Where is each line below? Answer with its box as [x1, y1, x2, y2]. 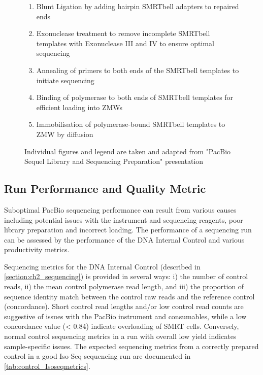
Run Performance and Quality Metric [4, 181, 206, 196]
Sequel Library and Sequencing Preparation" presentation [24, 156, 204, 166]
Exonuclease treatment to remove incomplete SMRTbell [36, 28, 210, 39]
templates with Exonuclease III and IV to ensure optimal [36, 38, 214, 48]
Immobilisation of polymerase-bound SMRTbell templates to [36, 119, 225, 129]
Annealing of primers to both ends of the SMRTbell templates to [36, 64, 239, 75]
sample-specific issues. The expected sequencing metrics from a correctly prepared [4, 340, 259, 351]
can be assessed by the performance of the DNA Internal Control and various [4, 234, 245, 245]
